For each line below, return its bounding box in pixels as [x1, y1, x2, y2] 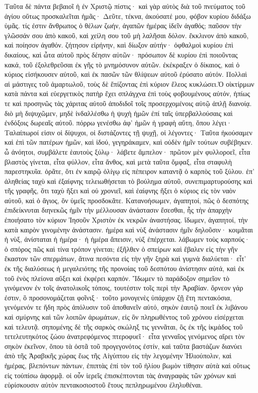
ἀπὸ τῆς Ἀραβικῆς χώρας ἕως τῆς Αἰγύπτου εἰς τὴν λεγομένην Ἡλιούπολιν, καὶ [4, 350, 232, 361]
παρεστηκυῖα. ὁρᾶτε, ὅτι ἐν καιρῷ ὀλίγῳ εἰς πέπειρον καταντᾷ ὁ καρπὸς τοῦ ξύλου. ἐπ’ [4, 166, 255, 176]
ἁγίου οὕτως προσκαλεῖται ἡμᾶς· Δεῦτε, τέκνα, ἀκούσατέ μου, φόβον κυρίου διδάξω [4, 10, 251, 21]
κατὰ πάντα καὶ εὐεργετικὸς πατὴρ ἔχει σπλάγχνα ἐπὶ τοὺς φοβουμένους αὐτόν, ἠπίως [4, 88, 250, 99]
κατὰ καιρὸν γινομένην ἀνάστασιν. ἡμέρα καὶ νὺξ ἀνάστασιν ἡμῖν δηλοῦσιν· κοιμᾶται [4, 224, 253, 234]
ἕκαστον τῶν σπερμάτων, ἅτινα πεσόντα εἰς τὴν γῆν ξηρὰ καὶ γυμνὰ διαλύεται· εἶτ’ [4, 253, 246, 264]
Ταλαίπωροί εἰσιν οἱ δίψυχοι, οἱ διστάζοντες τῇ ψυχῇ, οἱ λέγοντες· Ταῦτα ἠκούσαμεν [4, 127, 253, 137]
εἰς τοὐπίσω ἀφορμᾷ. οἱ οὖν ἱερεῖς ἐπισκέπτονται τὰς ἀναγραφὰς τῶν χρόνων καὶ [4, 370, 236, 380]
